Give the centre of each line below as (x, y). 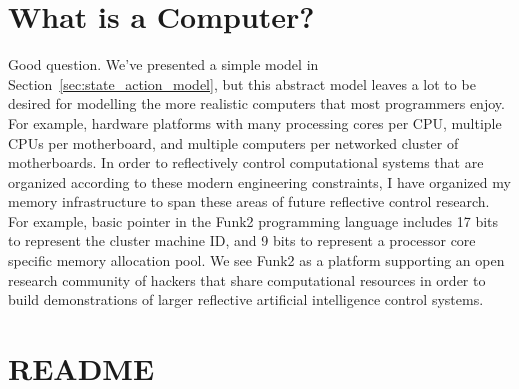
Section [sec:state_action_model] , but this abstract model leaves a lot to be (242, 83)
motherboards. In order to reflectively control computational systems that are (246, 162)
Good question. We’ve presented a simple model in (163, 64)
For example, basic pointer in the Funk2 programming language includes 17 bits (253, 220)
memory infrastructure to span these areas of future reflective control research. (249, 201)
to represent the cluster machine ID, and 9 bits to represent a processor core (242, 240)
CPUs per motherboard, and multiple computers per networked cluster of (233, 142)
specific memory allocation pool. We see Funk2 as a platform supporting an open (256, 260)
